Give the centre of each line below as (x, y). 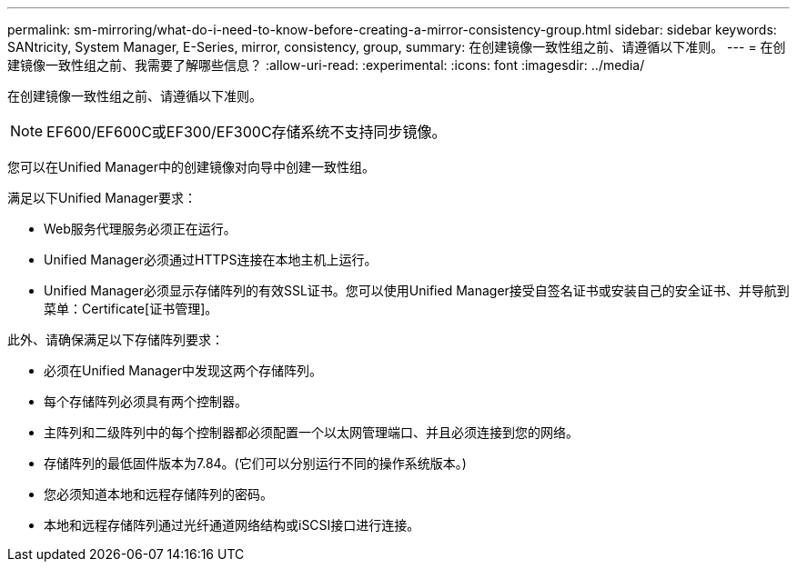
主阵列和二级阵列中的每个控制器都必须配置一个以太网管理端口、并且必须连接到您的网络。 (311, 432)
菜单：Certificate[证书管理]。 (131, 309)
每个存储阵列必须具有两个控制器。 (146, 401)
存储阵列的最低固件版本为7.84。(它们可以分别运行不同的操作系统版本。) (255, 463)
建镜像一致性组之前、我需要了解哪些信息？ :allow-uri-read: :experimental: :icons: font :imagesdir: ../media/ (326, 65)
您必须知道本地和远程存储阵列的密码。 (158, 494)
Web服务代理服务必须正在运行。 (140, 229)
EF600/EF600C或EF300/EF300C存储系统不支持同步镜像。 (247, 132)
